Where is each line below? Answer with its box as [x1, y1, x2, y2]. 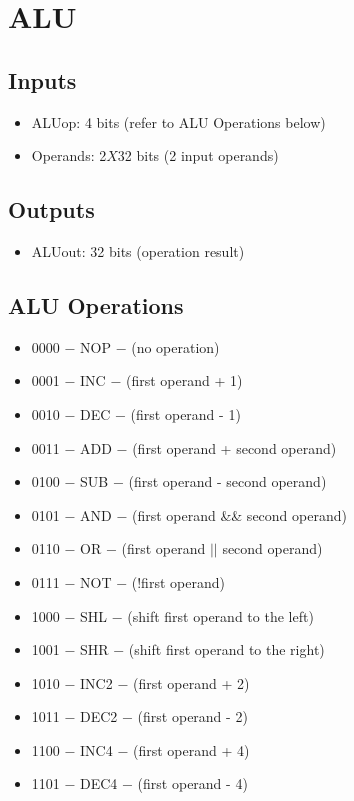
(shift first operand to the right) [128, 639, 325, 660]
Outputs [8, 194, 95, 225]
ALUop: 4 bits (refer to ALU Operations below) [31, 111, 326, 132]
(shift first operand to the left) [127, 605, 314, 626]
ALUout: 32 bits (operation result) [31, 240, 245, 261]
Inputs [8, 64, 77, 95]
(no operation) [131, 336, 220, 357]
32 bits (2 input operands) [117, 145, 279, 166]
